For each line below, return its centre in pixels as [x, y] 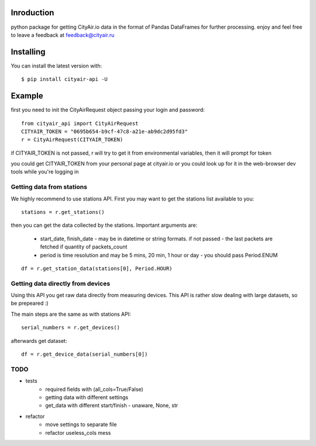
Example [27, 96]
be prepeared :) [30, 303]
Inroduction [32, 13]
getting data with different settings [87, 397]
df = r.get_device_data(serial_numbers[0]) [85, 354]
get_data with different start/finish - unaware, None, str [112, 406]
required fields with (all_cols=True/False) [94, 389]
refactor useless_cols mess [78, 433]
